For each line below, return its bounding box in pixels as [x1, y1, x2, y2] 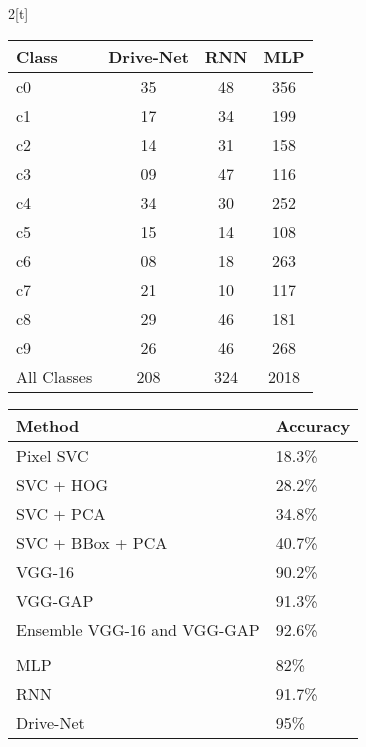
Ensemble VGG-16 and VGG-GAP [16, 617, 260, 641]
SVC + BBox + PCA [16, 530, 168, 554]
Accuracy [275, 413, 351, 437]
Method [16, 413, 80, 437]
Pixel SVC [16, 443, 89, 467]
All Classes [16, 364, 93, 388]
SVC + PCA [16, 501, 106, 525]
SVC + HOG [16, 472, 109, 496]
